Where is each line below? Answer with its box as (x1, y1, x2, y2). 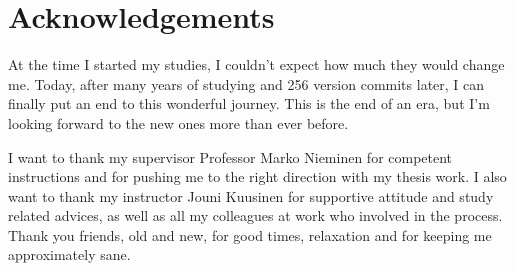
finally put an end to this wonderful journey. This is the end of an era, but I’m (8, 93, 490, 114)
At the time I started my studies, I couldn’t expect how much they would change (8, 54, 505, 75)
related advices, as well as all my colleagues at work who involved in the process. (8, 205, 503, 226)
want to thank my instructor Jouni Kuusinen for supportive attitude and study (8, 185, 494, 206)
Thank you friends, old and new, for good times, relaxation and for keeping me (8, 224, 492, 245)
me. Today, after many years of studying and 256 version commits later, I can (8, 73, 485, 94)
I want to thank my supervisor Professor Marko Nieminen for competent (8, 146, 453, 167)
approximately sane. (8, 244, 131, 265)
